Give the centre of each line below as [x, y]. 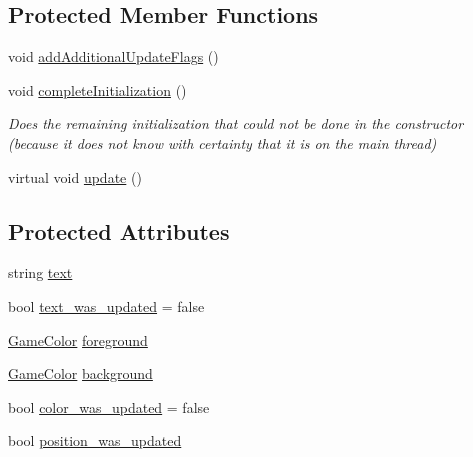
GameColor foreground [78, 339]
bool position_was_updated [95, 440]
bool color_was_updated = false [109, 406]
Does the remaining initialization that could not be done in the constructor [236, 123]
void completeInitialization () [97, 89]
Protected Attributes [119, 230]
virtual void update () [75, 176]
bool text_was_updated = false [106, 305]
